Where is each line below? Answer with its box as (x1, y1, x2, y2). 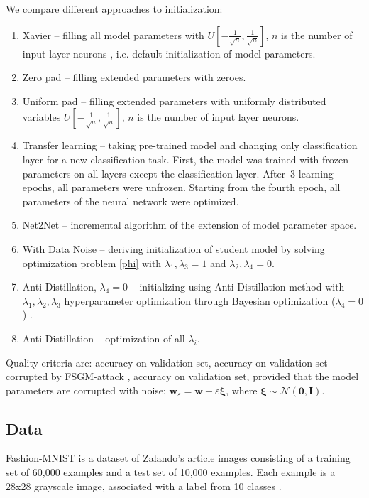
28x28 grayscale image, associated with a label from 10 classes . (6, 478, 282, 493)
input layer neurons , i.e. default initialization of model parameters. (22, 45, 316, 60)
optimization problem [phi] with (22, 255, 162, 270)
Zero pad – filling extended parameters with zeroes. (22, 70, 246, 85)
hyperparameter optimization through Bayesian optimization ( (64, 293, 336, 308)
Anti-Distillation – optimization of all (22, 330, 185, 345)
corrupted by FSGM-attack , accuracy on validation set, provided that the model (6, 369, 359, 384)
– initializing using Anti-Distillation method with (131, 279, 345, 294)
